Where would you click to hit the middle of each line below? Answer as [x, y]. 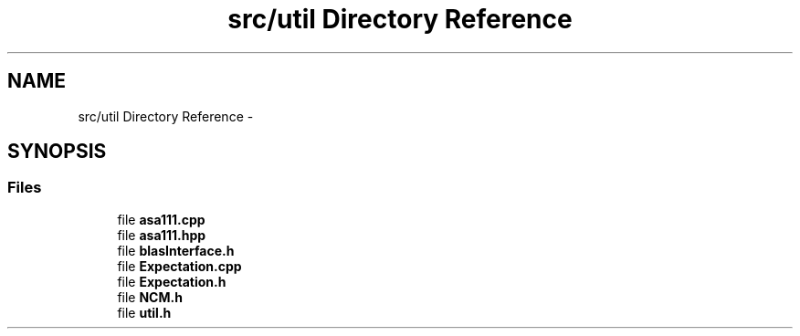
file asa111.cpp [161, 219]
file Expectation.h [172, 281]
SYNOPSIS [57, 152]
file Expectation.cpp [179, 266]
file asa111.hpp [162, 235]
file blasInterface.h [176, 250]
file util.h [144, 312]
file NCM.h [150, 297]
